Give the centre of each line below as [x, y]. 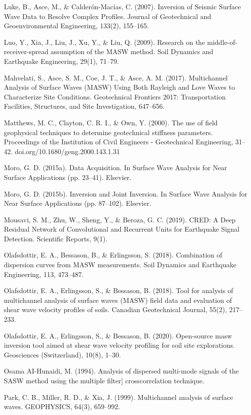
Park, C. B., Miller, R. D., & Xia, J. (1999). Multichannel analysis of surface [118, 397]
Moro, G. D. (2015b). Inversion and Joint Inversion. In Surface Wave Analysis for [126, 193]
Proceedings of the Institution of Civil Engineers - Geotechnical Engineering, [119, 142]
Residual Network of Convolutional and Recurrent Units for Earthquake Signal [122, 229]
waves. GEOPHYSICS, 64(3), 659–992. [62, 406]
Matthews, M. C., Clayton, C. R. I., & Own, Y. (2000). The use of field [111, 122]
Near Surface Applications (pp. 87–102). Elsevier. [78, 203]
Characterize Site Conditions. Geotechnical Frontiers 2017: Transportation [115, 96]
